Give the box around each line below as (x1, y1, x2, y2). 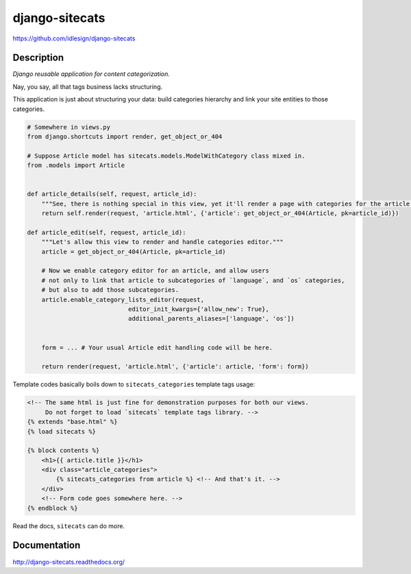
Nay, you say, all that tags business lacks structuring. (12, 82, 163, 90)
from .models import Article (27, 162, 125, 169)
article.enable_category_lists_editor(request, (41, 295, 205, 303)
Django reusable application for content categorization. (12, 70, 171, 78)
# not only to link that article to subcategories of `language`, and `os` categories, (41, 276, 345, 284)
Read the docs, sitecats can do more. (12, 521, 125, 530)
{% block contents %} (27, 447, 100, 455)
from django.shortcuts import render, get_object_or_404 (27, 133, 223, 140)
